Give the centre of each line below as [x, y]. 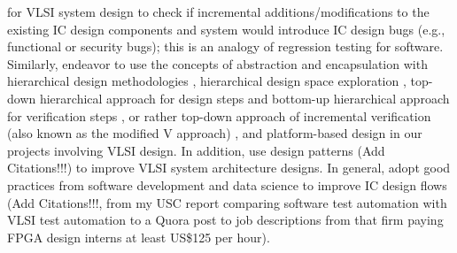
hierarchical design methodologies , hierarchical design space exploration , [207, 81]
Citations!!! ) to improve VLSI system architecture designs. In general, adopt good [229, 168]
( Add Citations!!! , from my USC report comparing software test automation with [227, 202]
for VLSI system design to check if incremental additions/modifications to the [218, 11]
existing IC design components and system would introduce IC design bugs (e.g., [226, 29]
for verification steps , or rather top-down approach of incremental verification [219, 115]
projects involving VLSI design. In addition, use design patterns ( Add [196, 150]
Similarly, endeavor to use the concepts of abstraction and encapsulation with [217, 63]
